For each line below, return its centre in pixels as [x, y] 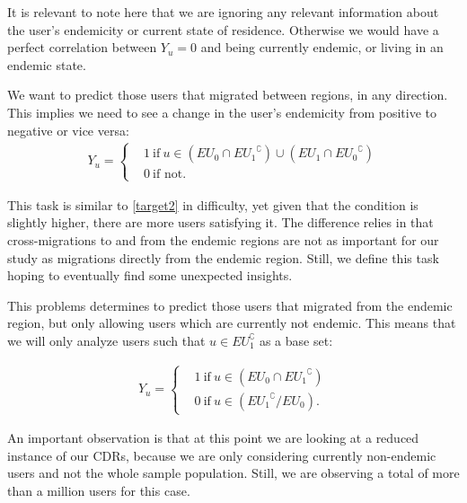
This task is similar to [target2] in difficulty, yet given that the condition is [213, 204]
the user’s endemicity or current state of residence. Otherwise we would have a [223, 29]
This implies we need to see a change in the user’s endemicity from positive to [222, 112]
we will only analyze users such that [106, 340]
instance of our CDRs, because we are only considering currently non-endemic [222, 455]
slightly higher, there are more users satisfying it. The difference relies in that [220, 222]
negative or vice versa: [68, 130]
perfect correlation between [82, 47]
